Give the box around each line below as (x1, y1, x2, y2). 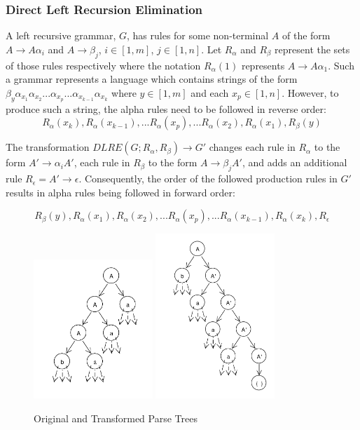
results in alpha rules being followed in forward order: (6, 184, 235, 199)
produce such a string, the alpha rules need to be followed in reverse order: (6, 101, 326, 116)
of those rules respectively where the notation (6, 58, 201, 72)
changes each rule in (209, 140, 296, 154)
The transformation (6, 140, 90, 154)
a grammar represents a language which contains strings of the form (6, 72, 298, 86)
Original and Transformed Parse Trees (34, 411, 198, 426)
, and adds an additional (242, 155, 347, 170)
